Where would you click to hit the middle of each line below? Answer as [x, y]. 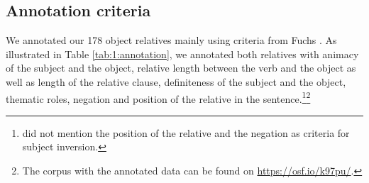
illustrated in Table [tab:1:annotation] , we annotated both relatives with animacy [182, 54]
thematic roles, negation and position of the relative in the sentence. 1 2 [158, 97]
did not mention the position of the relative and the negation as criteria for [186, 132]
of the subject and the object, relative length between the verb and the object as [181, 68]
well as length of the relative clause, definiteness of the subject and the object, [176, 81]
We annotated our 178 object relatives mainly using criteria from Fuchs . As [171, 40]
